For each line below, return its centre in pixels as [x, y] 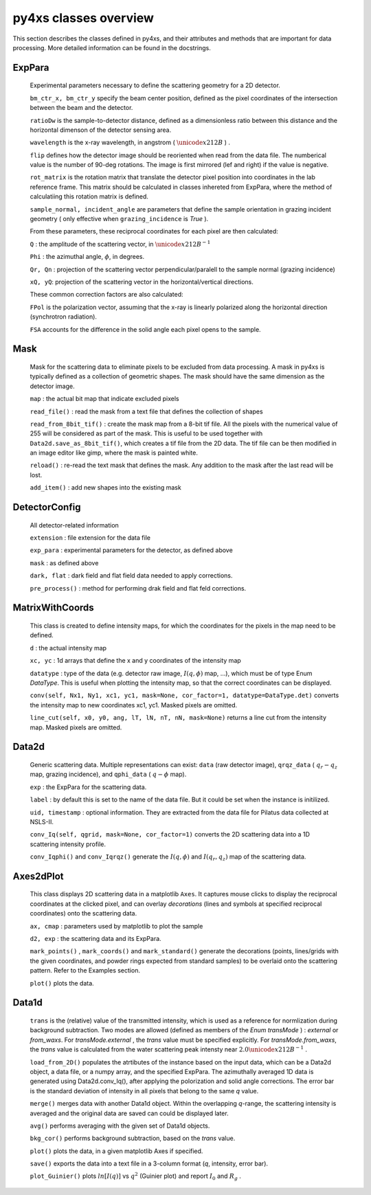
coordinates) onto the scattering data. [83, 913]
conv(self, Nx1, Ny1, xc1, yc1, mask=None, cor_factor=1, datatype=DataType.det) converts [184, 695]
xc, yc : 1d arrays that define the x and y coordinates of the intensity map [136, 661]
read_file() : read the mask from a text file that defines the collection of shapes [147, 411]
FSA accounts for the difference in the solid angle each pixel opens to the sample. [145, 329]
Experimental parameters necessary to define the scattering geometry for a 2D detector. [155, 85]
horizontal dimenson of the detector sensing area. [101, 130]
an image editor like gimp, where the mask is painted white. [114, 453]
